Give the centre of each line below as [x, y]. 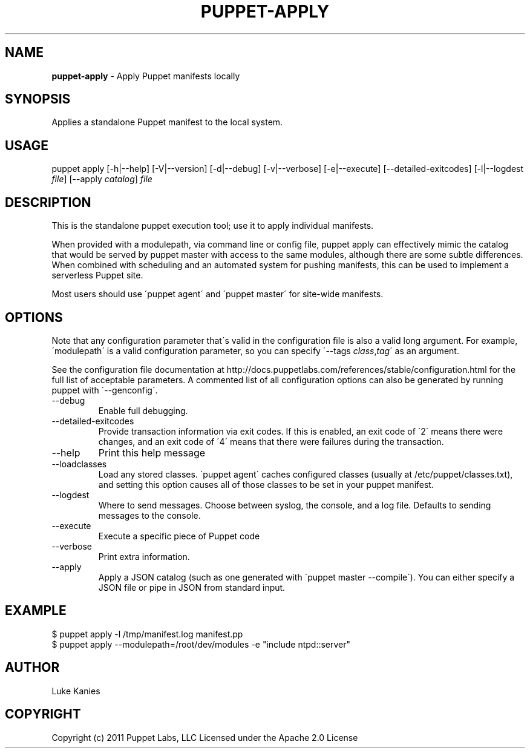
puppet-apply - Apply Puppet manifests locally [146, 76]
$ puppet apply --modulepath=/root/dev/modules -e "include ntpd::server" [201, 644]
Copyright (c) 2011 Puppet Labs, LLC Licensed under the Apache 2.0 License [205, 737]
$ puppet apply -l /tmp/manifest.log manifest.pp [147, 634]
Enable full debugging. [143, 410]
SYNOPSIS [38, 99]
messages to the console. [149, 515]
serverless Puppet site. [97, 275]
